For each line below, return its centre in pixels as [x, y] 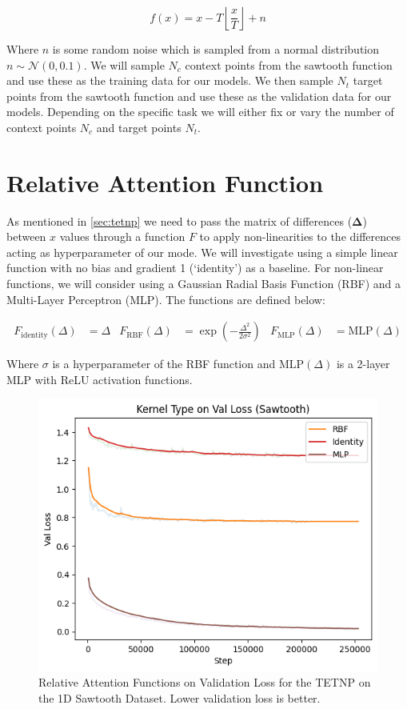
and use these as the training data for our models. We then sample [170, 80]
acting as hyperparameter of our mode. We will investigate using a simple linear [202, 252]
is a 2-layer [363, 364]
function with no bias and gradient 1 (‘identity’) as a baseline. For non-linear [195, 268]
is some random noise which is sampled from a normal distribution [216, 49]
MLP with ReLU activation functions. [100, 379]
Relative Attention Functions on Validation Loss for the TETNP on [205, 682]
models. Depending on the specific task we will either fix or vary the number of [200, 112]
